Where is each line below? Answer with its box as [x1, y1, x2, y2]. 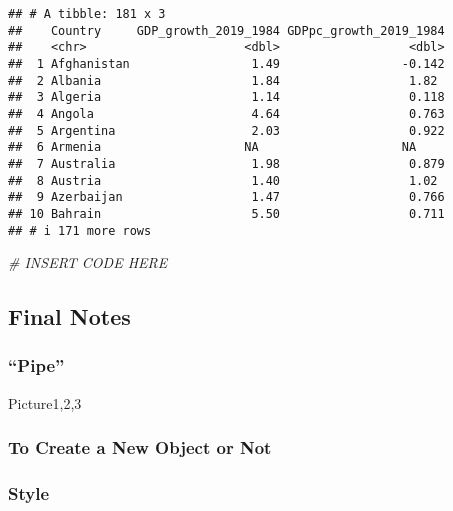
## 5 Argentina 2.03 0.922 [8, 123, 445, 138]
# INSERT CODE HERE [8, 252, 168, 273]
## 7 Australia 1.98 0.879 [8, 156, 445, 171]
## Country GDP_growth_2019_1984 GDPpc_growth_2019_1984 [8, 23, 445, 38]
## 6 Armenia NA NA [8, 140, 417, 155]
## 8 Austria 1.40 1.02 [8, 173, 438, 188]
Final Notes [8, 301, 131, 332]
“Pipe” [8, 353, 65, 378]
